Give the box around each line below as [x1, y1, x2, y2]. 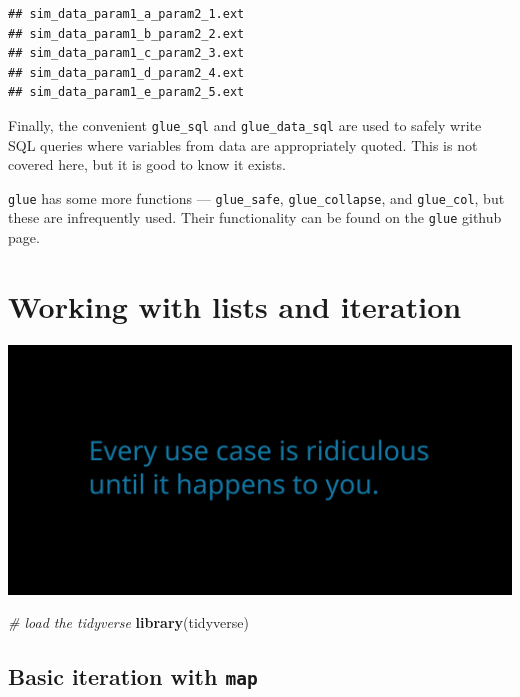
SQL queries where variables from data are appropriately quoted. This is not [8, 134, 478, 155]
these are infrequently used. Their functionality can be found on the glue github [8, 207, 502, 228]
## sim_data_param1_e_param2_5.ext [8, 85, 245, 100]
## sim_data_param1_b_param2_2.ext [8, 26, 245, 41]
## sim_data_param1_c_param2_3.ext [8, 46, 245, 61]
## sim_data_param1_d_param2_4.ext [8, 65, 245, 80]
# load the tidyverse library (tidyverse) [8, 612, 249, 633]
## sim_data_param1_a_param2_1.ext [8, 7, 245, 21]
